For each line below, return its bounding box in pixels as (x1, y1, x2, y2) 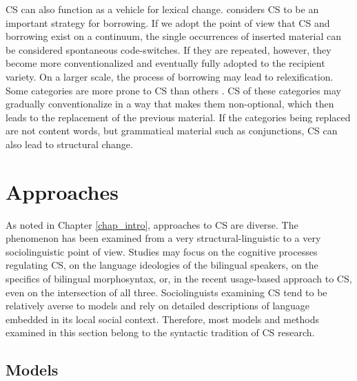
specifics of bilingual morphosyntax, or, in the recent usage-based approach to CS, (6, 271, 352, 286)
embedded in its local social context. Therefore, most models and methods (6, 311, 320, 326)
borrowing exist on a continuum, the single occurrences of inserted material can (6, 29, 342, 43)
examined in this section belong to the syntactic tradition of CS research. (6, 325, 315, 340)
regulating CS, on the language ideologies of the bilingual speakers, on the (6, 258, 318, 272)
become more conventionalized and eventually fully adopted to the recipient (6, 56, 325, 70)
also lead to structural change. (6, 136, 133, 151)
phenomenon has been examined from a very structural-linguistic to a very (6, 231, 321, 245)
